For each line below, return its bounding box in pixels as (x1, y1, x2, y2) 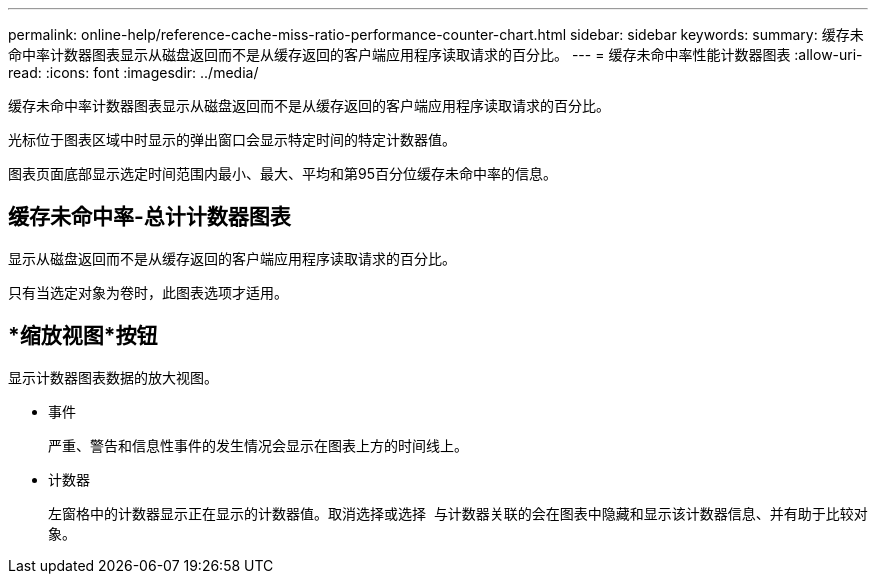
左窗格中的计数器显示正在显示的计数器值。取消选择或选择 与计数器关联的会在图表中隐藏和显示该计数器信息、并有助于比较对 (48, 504, 868, 522)
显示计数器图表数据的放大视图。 (8, 368, 218, 386)
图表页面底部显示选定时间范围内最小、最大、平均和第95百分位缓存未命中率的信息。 (8, 165, 557, 182)
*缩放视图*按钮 (8, 323, 158, 349)
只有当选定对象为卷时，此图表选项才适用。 (8, 283, 288, 301)
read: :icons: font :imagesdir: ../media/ (8, 64, 259, 81)
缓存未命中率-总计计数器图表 (8, 204, 291, 230)
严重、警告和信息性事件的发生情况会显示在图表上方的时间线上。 (48, 436, 468, 454)
